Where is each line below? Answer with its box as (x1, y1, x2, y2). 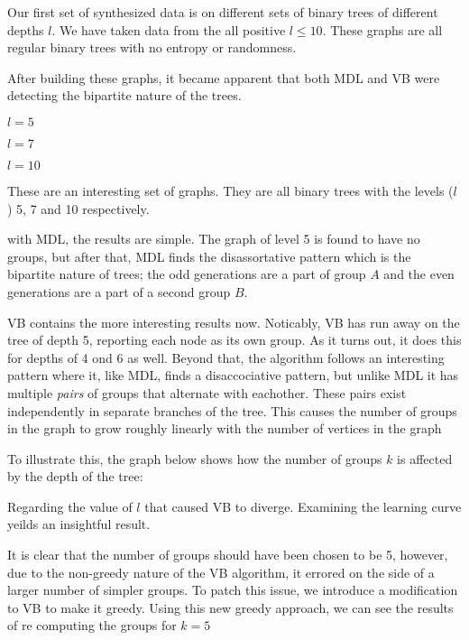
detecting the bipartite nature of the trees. (7, 86, 242, 105)
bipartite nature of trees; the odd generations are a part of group (7, 264, 366, 283)
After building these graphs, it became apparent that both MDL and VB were (7, 68, 440, 87)
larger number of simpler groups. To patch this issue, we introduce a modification (7, 580, 458, 599)
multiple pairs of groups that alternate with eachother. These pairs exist (7, 383, 407, 402)
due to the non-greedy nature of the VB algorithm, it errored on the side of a (7, 562, 435, 581)
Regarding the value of (7, 496, 133, 515)
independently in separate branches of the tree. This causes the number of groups (7, 401, 457, 420)
